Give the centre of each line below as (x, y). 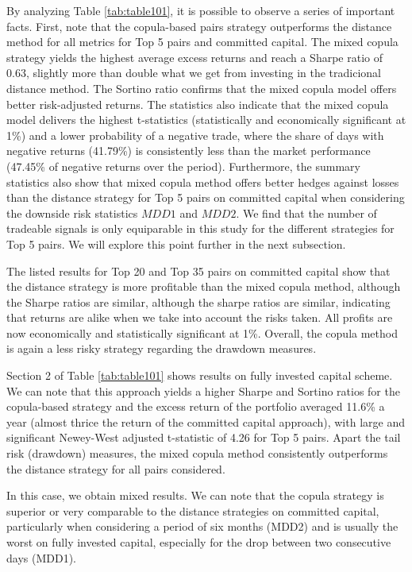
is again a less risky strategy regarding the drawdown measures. (162, 348)
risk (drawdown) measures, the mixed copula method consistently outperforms (197, 453)
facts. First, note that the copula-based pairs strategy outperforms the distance (199, 26)
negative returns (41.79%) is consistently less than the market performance (189, 151)
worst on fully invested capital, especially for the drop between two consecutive (199, 542)
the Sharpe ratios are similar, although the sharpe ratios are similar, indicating (198, 301)
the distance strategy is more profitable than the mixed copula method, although (204, 286)
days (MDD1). (41, 557)
